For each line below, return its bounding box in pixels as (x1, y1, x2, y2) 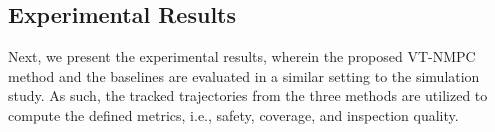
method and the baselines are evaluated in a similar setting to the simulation (8, 65, 480, 86)
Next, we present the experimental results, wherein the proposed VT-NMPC (8, 46, 476, 67)
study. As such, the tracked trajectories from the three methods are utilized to (8, 85, 488, 106)
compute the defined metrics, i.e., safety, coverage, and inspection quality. (8, 104, 459, 125)
